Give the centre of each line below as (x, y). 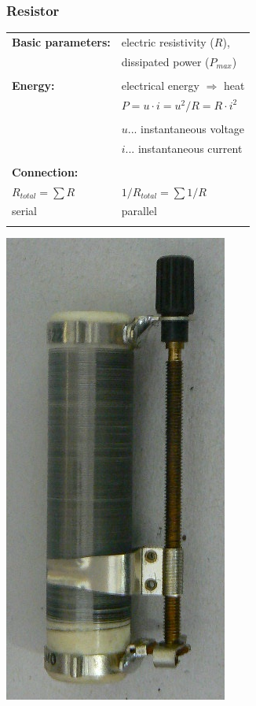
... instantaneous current (184, 148)
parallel (139, 211)
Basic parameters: (61, 41)
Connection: (45, 171)
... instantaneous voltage (186, 128)
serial (25, 211)
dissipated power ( (165, 61)
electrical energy (160, 85)
